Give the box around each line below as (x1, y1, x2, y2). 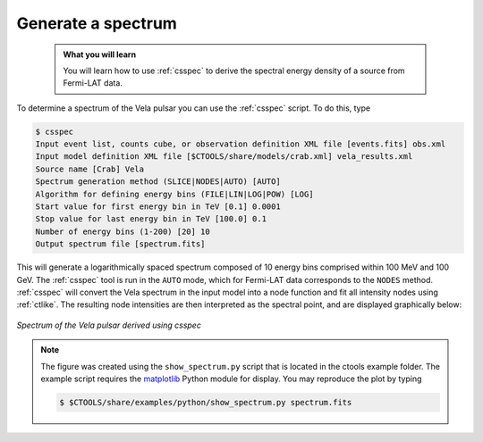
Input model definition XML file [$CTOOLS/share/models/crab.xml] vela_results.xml (35, 152, 413, 162)
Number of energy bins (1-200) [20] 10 (35, 226, 210, 237)
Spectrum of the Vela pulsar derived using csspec (16, 320, 201, 330)
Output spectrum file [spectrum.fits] (35, 239, 206, 249)
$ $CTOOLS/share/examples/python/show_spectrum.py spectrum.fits (59, 397, 352, 407)
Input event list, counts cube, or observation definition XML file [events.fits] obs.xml (35, 139, 446, 149)
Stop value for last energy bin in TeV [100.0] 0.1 (35, 214, 267, 224)
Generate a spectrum (16, 13, 178, 33)
